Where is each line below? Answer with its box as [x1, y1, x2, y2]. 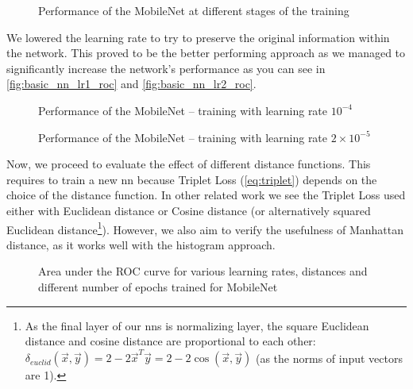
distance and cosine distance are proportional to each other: [25, 333, 316, 349]
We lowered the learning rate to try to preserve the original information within [6, 29, 390, 45]
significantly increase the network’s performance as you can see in [6, 60, 326, 76]
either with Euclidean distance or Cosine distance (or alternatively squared [6, 202, 371, 218]
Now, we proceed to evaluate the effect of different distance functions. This [6, 156, 371, 172]
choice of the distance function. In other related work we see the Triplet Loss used [6, 187, 406, 203]
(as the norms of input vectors [255, 349, 403, 366]
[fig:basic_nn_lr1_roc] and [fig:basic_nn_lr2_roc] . [6, 75, 257, 92]
